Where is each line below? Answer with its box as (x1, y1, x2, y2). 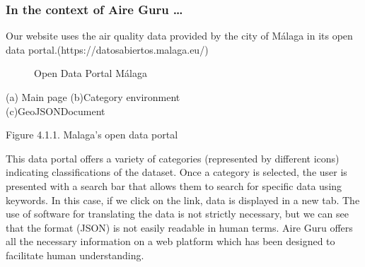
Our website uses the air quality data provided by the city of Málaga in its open (6, 28, 353, 43)
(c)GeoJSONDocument (6, 103, 105, 118)
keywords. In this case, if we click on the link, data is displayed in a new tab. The (6, 192, 360, 207)
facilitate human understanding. (6, 247, 144, 262)
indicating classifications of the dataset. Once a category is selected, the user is (6, 165, 347, 179)
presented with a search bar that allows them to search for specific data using (6, 178, 342, 193)
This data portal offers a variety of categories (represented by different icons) (6, 150, 340, 165)
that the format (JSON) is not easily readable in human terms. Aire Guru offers (6, 220, 353, 235)
